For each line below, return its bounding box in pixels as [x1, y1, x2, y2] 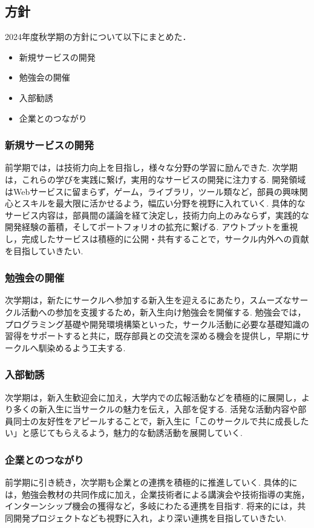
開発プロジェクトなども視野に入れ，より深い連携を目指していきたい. [13, 511, 287, 524]
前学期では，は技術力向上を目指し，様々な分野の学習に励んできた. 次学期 [5, 161, 298, 174]
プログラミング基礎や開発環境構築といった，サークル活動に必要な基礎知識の [5, 317, 310, 330]
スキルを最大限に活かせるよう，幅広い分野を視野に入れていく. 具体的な [21, 197, 306, 210]
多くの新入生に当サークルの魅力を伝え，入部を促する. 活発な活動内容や [13, 403, 298, 415]
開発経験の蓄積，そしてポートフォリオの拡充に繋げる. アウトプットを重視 [5, 220, 298, 233]
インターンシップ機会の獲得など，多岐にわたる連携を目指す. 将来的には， [5, 500, 298, 512]
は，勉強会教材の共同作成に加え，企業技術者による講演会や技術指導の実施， [5, 487, 310, 500]
